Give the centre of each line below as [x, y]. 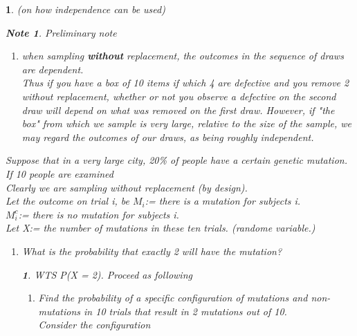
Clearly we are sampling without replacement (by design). [127, 187]
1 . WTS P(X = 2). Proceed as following [107, 274]
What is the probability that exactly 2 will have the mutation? [152, 251]
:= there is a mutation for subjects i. [223, 201]
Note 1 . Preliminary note [61, 32]
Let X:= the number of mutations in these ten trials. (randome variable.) [161, 228]
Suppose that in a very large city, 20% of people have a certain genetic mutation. [176, 160]
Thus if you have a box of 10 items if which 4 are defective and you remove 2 [185, 83]
